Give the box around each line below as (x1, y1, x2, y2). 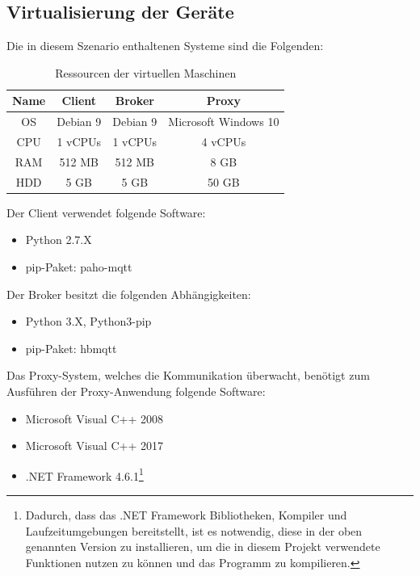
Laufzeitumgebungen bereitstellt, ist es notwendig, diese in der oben (25, 522, 363, 539)
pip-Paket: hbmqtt (25, 339, 117, 356)
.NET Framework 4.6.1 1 (25, 465, 144, 484)
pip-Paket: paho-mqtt (25, 259, 132, 275)
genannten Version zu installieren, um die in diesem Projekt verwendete (25, 538, 380, 555)
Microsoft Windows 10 (168, 113, 279, 130)
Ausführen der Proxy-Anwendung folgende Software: (6, 383, 266, 400)
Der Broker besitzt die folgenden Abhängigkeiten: (6, 285, 251, 302)
